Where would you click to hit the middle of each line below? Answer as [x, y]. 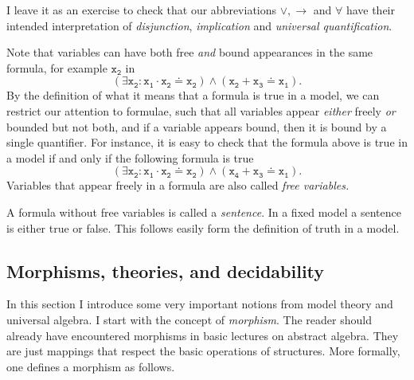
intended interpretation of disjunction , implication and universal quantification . [199, 25]
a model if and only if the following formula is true [130, 157]
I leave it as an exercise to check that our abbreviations [142, 10]
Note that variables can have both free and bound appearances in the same [190, 52]
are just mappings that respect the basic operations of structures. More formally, [203, 351]
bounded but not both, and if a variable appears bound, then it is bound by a [197, 126]
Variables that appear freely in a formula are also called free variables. [178, 185]
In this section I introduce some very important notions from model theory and [200, 304]
